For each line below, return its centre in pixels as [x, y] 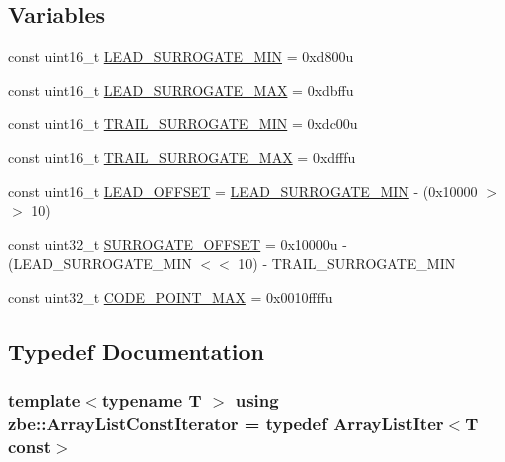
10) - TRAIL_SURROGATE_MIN [347, 263]
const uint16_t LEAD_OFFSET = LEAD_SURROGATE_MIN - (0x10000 [243, 190]
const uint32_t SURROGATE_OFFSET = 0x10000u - [177, 243]
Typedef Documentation [136, 350]
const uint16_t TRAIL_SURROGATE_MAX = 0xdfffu [182, 156]
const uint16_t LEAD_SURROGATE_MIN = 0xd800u [181, 56]
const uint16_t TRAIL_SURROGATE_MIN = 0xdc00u [183, 123]
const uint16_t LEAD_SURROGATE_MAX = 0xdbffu [181, 89]
